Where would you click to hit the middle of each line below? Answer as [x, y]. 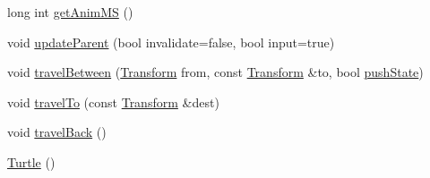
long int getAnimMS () [70, 12]
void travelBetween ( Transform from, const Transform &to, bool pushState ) [215, 72]
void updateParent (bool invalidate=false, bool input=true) [171, 42]
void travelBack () [57, 132]
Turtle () [31, 161]
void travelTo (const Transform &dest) [113, 102]
